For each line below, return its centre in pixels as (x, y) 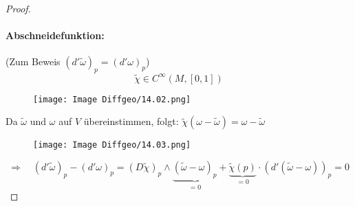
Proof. (18, 8)
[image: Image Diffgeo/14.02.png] (112, 99)
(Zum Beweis (33, 61)
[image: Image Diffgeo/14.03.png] (112, 145)
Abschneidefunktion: (55, 35)
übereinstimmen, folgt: (131, 121)
